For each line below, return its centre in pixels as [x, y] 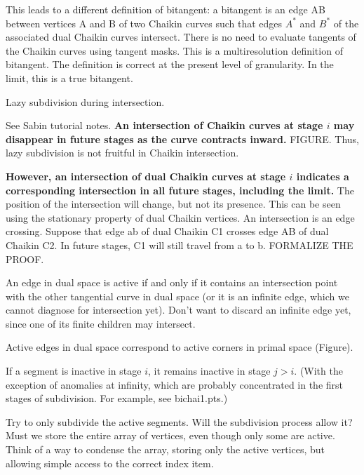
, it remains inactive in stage [209, 371]
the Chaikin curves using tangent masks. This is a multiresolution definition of [174, 50]
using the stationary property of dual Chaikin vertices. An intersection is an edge [180, 217]
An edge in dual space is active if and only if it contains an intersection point [172, 282]
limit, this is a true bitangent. [69, 78]
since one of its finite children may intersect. [101, 323]
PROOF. [25, 259]
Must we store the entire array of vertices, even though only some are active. [170, 435]
